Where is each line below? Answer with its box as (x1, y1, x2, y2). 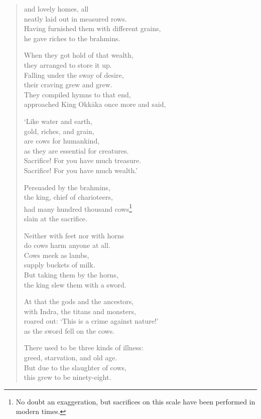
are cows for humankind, (24, 135, 100, 146)
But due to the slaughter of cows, (24, 362, 126, 372)
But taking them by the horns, (24, 269, 118, 280)
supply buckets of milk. (24, 259, 95, 270)
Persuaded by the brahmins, (24, 182, 110, 192)
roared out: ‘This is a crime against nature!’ (24, 316, 159, 326)
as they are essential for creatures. (24, 145, 129, 156)
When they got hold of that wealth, (24, 50, 134, 60)
